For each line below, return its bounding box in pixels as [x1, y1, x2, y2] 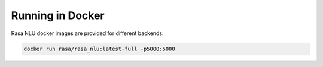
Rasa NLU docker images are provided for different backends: [11, 30, 164, 37]
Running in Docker [11, 9, 105, 22]
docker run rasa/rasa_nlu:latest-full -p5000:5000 [23, 45, 176, 52]
